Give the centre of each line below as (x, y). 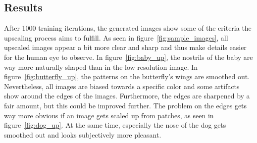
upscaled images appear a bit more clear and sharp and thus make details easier (125, 47)
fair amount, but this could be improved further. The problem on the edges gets (126, 105)
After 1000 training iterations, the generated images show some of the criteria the (128, 28)
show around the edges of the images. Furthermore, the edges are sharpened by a (127, 96)
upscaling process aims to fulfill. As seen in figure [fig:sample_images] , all (116, 37)
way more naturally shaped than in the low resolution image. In (101, 67)
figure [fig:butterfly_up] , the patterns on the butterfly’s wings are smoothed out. (127, 76)
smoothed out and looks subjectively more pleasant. (83, 134)
